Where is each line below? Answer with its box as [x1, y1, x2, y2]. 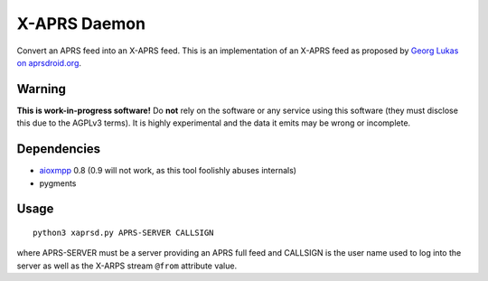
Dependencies [16, 141, 101, 157]
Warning [16, 81, 67, 97]
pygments [39, 177, 77, 189]
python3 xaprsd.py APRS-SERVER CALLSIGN [33, 227, 214, 238]
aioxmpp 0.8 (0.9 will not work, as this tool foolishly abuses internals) [39, 165, 297, 176]
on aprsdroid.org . [16, 57, 81, 68]
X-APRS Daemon [16, 14, 146, 33]
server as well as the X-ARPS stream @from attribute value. [16, 260, 238, 271]
